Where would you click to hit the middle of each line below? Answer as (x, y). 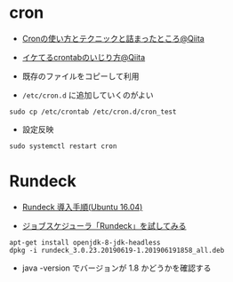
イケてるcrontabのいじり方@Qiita (84, 57)
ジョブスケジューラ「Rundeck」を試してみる (104, 225)
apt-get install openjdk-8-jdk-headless (85, 242)
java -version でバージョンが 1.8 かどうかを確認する (116, 268)
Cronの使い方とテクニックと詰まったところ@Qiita (113, 38)
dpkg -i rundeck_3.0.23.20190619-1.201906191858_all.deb (117, 250)
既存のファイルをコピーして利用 (80, 76)
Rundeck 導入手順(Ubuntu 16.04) (82, 207)
